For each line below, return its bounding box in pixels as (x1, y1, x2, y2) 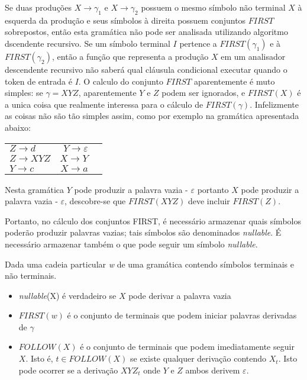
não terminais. (5, 269, 57, 282)
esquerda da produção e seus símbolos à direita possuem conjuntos (5, 14, 246, 26)
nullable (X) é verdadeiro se (18, 289, 117, 301)
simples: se (5, 86, 43, 99)
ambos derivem (185, 363, 240, 376)
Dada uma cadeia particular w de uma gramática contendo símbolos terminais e (5, 257, 294, 270)
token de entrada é (5, 75, 72, 87)
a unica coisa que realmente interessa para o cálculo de (5, 98, 203, 110)
